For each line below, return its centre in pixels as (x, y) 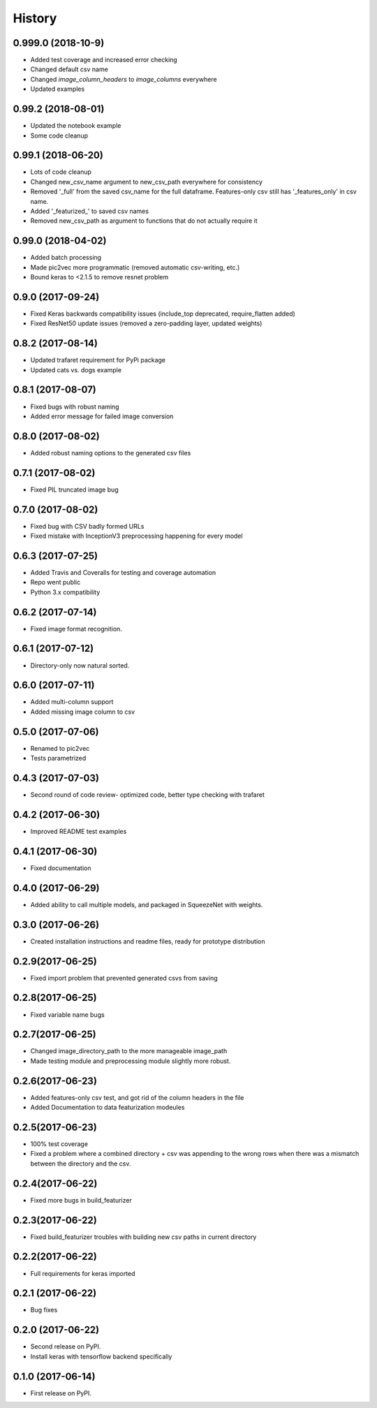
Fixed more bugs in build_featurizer (81, 1200)
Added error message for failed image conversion (102, 416)
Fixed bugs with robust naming (75, 406)
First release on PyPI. (61, 1393)
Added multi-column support (72, 702)
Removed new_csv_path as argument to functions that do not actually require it (144, 221)
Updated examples (58, 89)
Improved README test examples (79, 831)
